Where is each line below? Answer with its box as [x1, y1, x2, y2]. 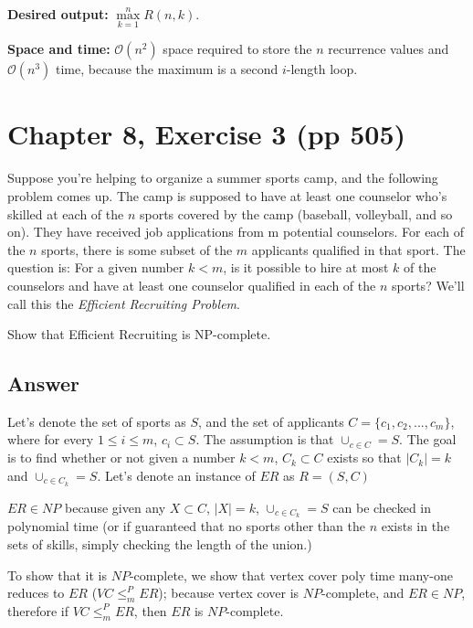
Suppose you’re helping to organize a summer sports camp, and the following [7, 168, 438, 187]
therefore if [7, 601, 68, 620]
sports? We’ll [391, 275, 465, 294]
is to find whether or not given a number [7, 448, 236, 467]
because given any [64, 497, 166, 516]
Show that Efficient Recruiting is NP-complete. [7, 325, 271, 344]
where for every [7, 430, 94, 449]
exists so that [327, 448, 402, 467]
